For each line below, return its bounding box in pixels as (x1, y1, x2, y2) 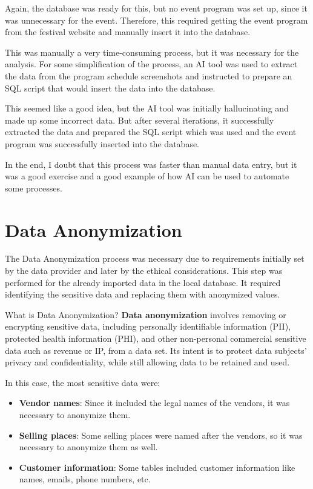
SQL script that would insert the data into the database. (5, 81, 216, 94)
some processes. (5, 181, 62, 194)
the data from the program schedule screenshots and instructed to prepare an (5, 69, 292, 82)
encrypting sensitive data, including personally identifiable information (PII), (5, 320, 291, 333)
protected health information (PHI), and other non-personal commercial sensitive (5, 332, 306, 344)
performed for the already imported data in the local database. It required (5, 276, 281, 288)
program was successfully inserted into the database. (5, 137, 200, 150)
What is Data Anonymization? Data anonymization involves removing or (5, 308, 286, 321)
